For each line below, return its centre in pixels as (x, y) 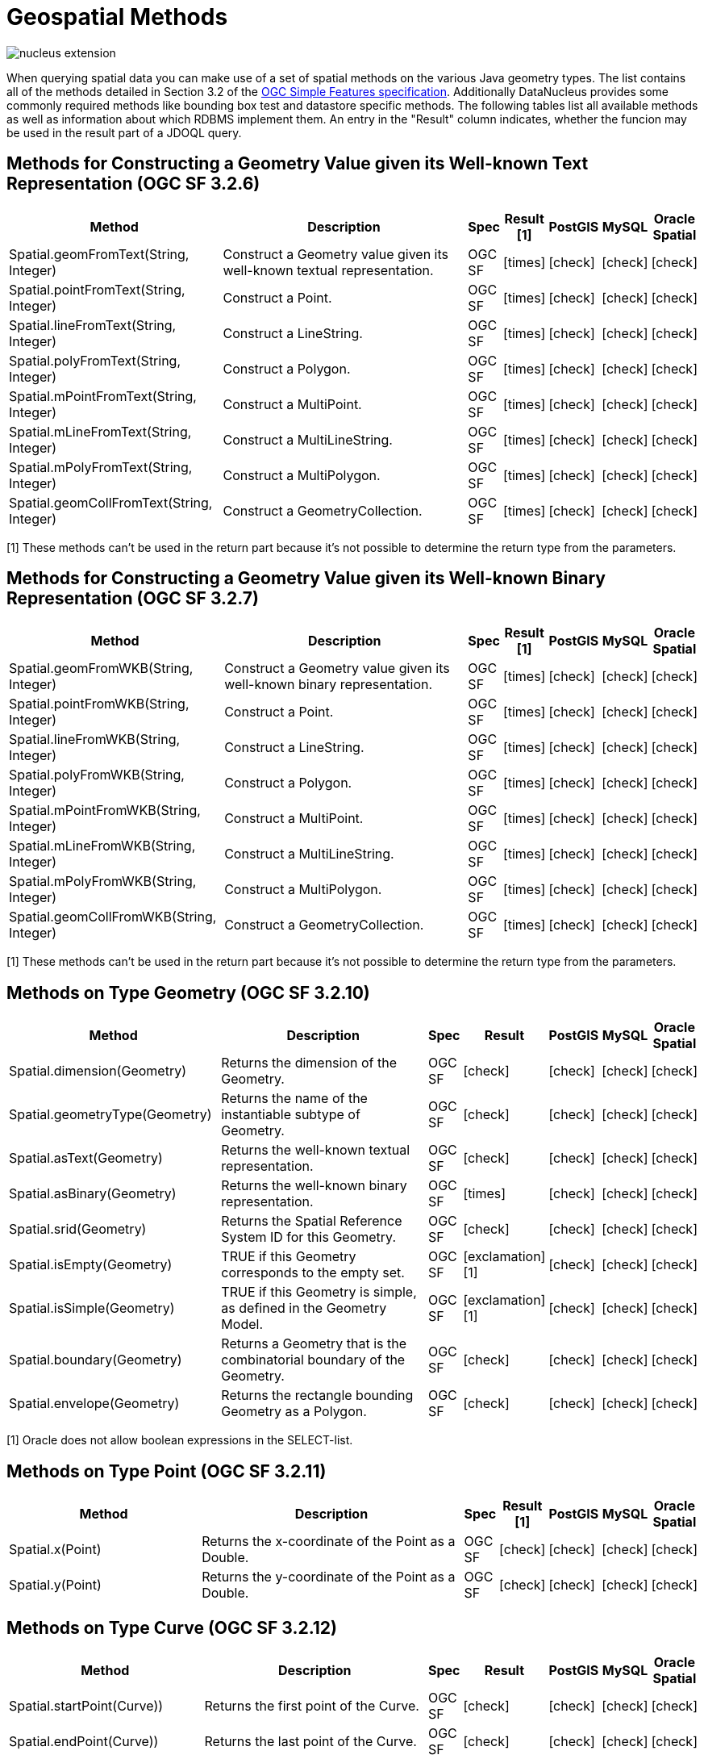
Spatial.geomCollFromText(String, (111, 502)
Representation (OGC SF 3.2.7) (133, 599)
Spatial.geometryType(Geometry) (110, 1115)
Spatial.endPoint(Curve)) (84, 1741)
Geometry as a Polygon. (294, 1412)
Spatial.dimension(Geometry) (98, 1071)
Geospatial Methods (117, 17)
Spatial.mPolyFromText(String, (101, 467)
